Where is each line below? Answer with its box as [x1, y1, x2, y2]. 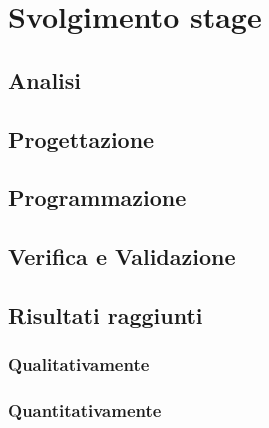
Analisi [8, 64, 82, 95]
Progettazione [8, 123, 155, 154]
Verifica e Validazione [8, 241, 236, 272]
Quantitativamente [8, 398, 162, 423]
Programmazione [8, 182, 187, 213]
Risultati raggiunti [8, 299, 203, 330]
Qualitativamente [8, 352, 150, 377]
